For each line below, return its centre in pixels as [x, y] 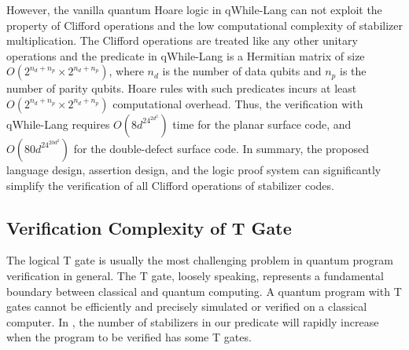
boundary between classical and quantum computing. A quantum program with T [204, 291]
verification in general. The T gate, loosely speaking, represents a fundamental [195, 275]
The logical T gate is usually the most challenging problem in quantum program [200, 260]
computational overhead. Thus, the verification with [238, 103]
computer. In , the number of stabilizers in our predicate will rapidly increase [193, 321]
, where [126, 71]
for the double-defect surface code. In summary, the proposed [221, 148]
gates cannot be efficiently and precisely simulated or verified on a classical [187, 306]
